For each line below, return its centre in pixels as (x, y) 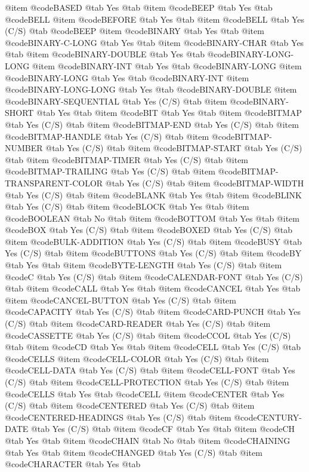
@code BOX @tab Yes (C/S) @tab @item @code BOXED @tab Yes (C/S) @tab (149, 230)
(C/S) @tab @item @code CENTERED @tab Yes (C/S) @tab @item (130, 405)
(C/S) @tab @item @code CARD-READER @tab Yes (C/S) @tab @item (138, 324)
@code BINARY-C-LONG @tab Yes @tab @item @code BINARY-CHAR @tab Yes (154, 42)
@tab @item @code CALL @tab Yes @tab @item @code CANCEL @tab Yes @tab (153, 288)
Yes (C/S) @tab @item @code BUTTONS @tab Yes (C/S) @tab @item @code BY (153, 253)
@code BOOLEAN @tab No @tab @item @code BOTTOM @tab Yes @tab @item (152, 218)
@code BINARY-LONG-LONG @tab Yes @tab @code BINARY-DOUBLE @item (151, 89)
